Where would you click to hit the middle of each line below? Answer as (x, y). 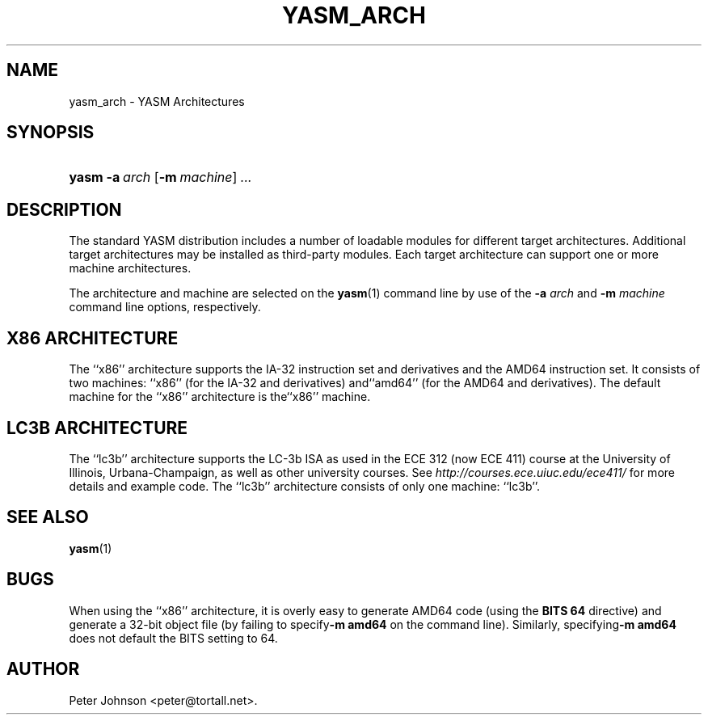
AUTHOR (43, 669)
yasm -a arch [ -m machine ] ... (160, 177)
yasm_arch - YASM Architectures (157, 101)
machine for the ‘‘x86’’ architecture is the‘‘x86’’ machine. (220, 397)
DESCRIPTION (64, 209)
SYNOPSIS (51, 133)
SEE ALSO (48, 517)
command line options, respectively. (165, 307)
